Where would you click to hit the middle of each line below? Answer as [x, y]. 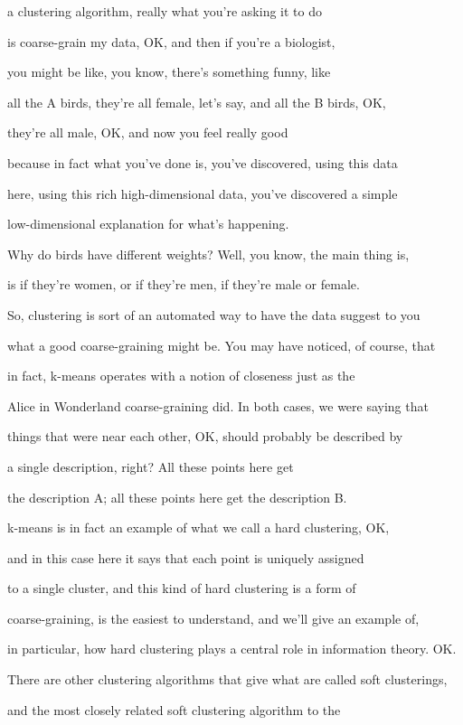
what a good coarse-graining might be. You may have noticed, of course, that [222, 345]
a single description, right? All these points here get [151, 466]
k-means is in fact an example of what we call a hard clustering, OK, [198, 527]
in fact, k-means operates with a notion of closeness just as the [181, 376]
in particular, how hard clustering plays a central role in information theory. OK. [232, 649]
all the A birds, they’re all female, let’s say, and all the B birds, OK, [197, 102]
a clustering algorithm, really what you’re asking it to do [165, 11]
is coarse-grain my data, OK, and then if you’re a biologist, [171, 41]
